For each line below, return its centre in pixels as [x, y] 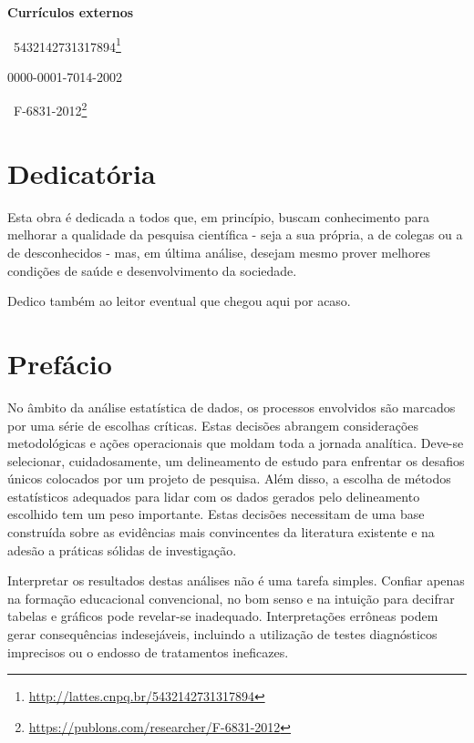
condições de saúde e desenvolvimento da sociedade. [152, 270]
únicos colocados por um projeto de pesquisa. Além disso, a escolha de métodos [229, 478]
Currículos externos [71, 12]
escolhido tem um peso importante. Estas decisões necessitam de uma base [216, 514]
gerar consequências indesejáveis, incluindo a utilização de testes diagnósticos [222, 634]
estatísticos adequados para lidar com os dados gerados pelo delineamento [214, 496]
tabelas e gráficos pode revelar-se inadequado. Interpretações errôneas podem [223, 616]
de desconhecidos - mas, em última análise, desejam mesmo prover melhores [219, 252]
